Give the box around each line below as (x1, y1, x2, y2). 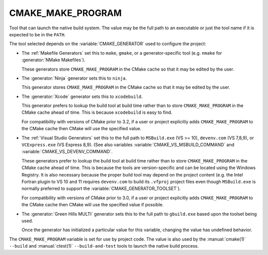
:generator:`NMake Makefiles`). (21, 57, 85, 63)
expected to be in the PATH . (9, 31, 66, 37)
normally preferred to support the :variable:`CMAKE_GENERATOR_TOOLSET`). (21, 185, 181, 191)
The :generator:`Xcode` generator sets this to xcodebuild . (21, 93, 143, 99)
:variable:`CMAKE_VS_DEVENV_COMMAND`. (21, 149, 113, 155)
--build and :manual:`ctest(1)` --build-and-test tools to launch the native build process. (9, 243, 199, 249)
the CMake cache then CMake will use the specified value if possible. (21, 202, 164, 208)
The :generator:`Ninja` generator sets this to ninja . (21, 75, 127, 81)
